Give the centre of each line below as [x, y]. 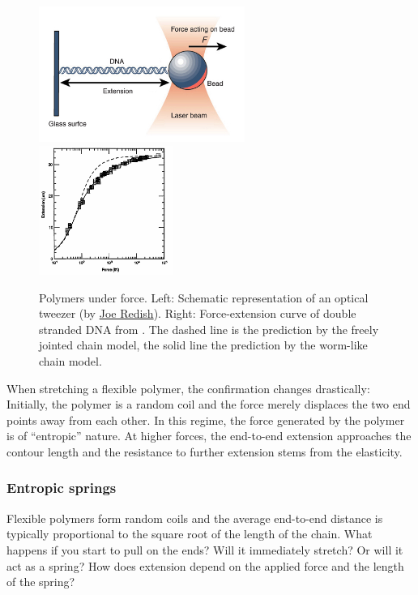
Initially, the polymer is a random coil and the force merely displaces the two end [209, 404]
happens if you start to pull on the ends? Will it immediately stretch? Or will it [205, 549]
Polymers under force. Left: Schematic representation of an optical [204, 297]
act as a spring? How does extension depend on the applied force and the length [205, 565]
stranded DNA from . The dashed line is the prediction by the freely [209, 329]
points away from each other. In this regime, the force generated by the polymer [206, 419]
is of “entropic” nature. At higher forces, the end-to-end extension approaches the [209, 436]
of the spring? [41, 582]
